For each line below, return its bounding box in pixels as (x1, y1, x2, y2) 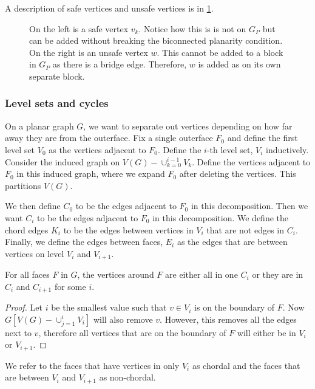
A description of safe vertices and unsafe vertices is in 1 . (5, 2, 214, 14)
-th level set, (206, 143, 253, 156)
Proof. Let (5, 301, 42, 314)
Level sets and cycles (5, 95, 109, 111)
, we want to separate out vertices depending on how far (83, 119, 293, 132)
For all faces (5, 268, 50, 281)
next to (5, 326, 32, 339)
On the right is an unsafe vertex (29, 46, 148, 58)
